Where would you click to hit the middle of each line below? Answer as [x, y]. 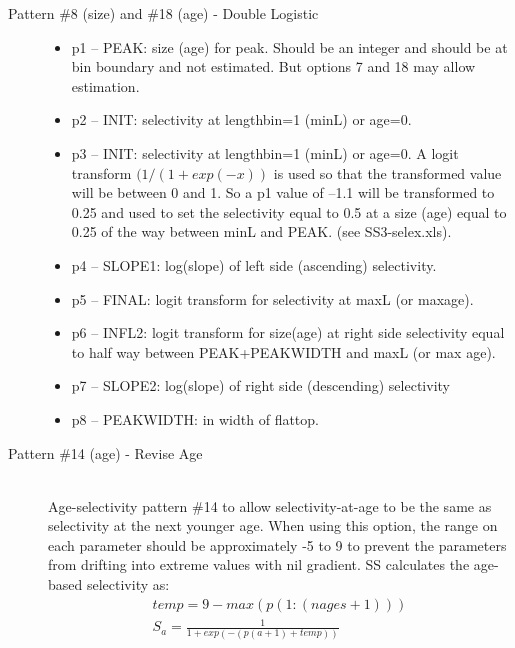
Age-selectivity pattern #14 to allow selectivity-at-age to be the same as [270, 505]
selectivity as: [128, 584]
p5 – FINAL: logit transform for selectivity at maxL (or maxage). [272, 298]
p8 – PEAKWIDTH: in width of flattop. [195, 418]
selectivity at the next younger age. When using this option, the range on [273, 525]
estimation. [105, 85]
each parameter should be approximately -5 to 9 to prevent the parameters [277, 544]
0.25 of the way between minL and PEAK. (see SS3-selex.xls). [261, 231]
